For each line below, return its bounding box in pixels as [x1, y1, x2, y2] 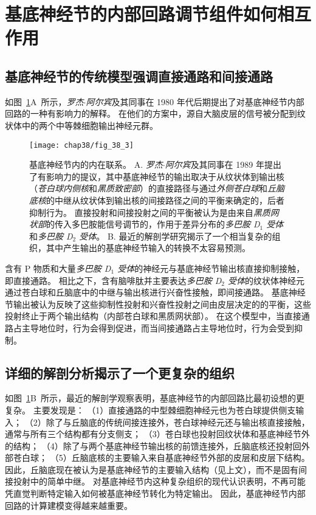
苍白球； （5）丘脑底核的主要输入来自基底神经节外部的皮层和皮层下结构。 [13, 451, 310, 464]
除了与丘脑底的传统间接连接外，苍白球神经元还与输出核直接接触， [46, 415, 310, 428]
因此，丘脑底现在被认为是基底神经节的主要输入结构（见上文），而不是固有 [5, 463, 298, 475]
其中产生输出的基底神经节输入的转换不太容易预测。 [46, 241, 250, 254]
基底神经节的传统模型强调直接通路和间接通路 [5, 66, 273, 85]
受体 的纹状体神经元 [227, 274, 304, 286]
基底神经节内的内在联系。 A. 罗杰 [29, 158, 163, 171]
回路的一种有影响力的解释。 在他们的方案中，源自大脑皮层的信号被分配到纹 [5, 107, 306, 120]
